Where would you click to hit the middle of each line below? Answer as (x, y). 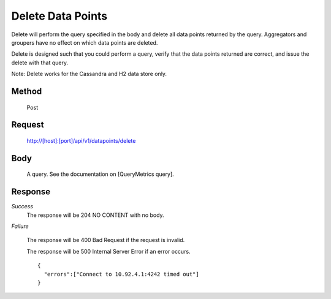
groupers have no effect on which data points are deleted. (85, 42)
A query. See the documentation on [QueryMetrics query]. (100, 174)
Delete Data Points (59, 16)
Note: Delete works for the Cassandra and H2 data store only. (89, 74)
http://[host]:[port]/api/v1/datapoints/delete (81, 140)
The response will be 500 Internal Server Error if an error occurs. (108, 251)
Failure (20, 226)
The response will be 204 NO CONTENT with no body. (96, 215)
